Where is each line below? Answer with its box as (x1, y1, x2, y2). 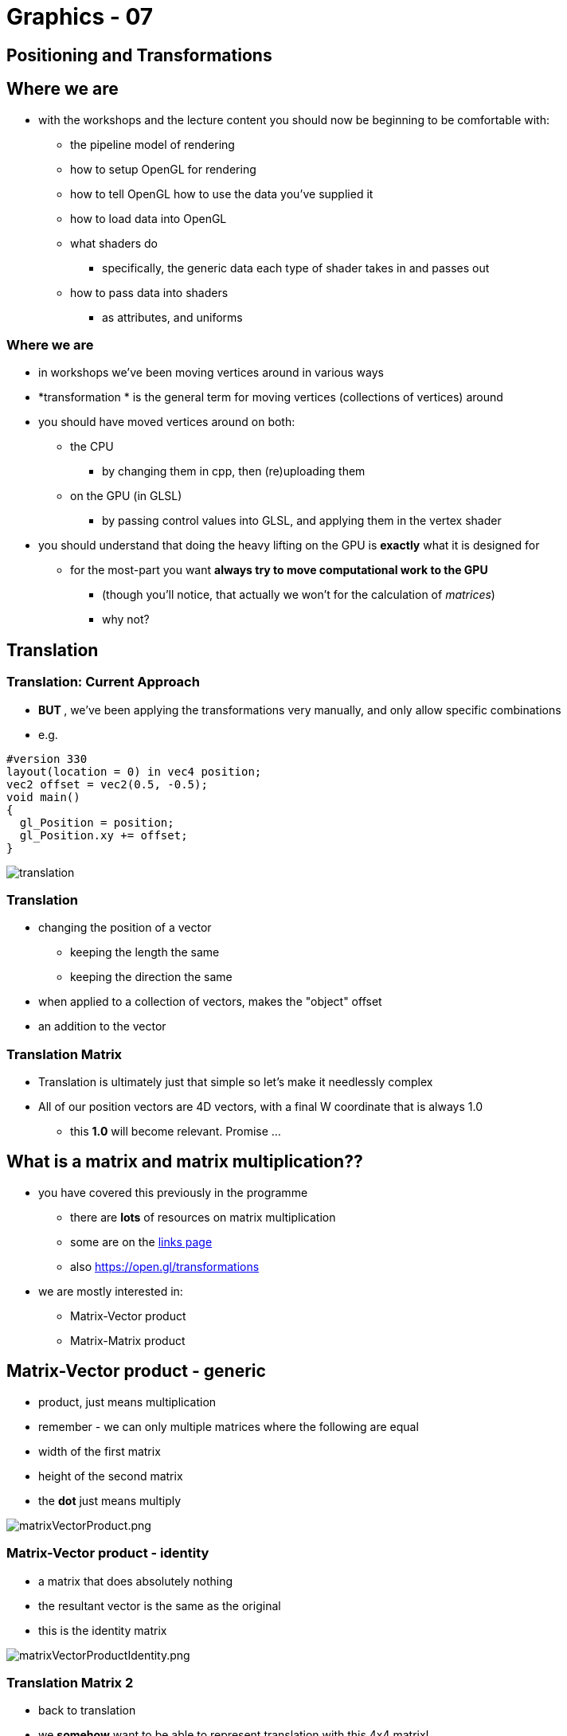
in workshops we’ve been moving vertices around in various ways (38, 366, 384, 380)
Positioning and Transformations (6, 45, 272, 65)
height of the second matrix (38, 1468, 183, 1483)
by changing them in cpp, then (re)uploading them (102, 464, 366, 479)
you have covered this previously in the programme (38, 1185, 308, 1199)
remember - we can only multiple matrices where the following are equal (38, 1419, 419, 1433)
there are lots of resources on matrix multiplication (70, 1210, 336, 1224)
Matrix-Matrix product (70, 1333, 186, 1347)
